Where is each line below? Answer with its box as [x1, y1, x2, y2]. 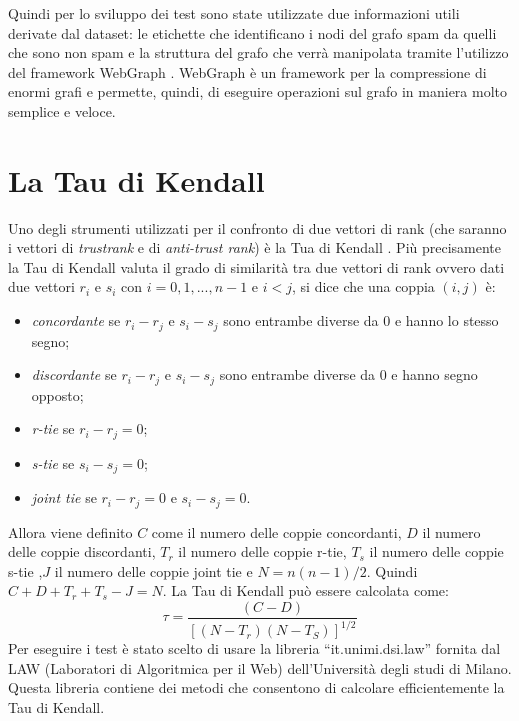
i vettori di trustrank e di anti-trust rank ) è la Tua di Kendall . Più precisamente [8, 237, 502, 258]
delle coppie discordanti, [8, 541, 156, 562]
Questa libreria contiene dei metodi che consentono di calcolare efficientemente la [8, 677, 505, 698]
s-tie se [31, 452, 75, 473]
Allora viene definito [8, 521, 133, 542]
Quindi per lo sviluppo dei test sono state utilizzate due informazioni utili [8, 3, 460, 23]
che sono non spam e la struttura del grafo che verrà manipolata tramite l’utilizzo [8, 42, 509, 63]
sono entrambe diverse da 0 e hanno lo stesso [223, 310, 499, 331]
